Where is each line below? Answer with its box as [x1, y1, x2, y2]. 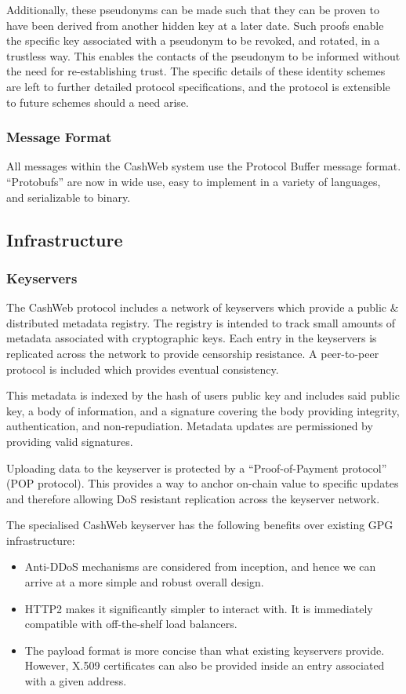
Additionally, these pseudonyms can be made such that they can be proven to [6, 2, 379, 17]
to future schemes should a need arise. [6, 93, 189, 110]
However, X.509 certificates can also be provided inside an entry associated [24, 657, 385, 674]
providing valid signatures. [6, 433, 133, 449]
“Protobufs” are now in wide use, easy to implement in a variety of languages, [6, 173, 381, 189]
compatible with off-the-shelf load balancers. [24, 615, 237, 632]
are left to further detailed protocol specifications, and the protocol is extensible [6, 78, 390, 94]
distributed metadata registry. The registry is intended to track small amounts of [6, 314, 396, 331]
